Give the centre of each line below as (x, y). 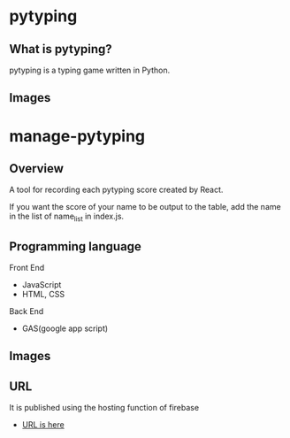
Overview (37, 169)
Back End (27, 311)
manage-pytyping (77, 136)
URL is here (43, 425)
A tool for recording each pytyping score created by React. (116, 190)
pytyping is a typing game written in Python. (90, 70)
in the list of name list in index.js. (67, 217)
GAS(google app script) (65, 328)
